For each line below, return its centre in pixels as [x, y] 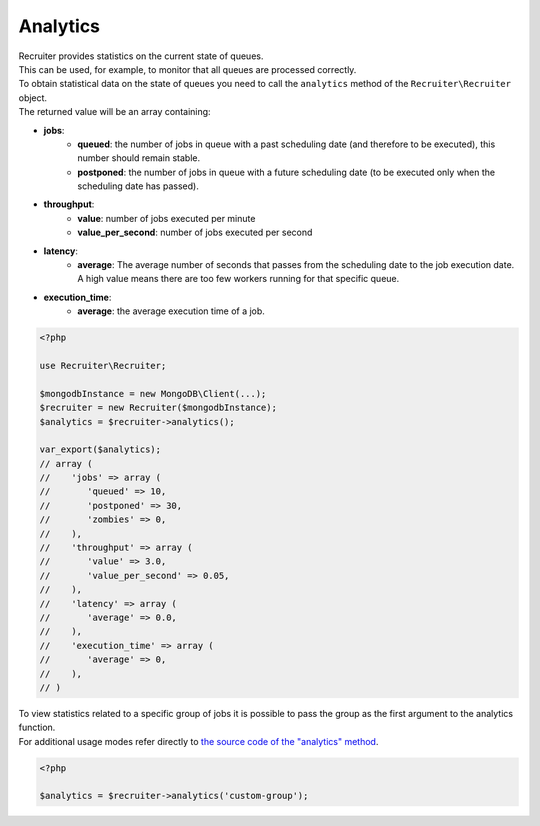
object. [33, 97]
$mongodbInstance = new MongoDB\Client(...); [153, 393]
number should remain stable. [138, 158]
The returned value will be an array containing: [114, 112]
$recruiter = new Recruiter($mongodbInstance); [158, 408]
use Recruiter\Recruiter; [103, 365]
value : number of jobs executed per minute [166, 218]
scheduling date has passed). [138, 186]
